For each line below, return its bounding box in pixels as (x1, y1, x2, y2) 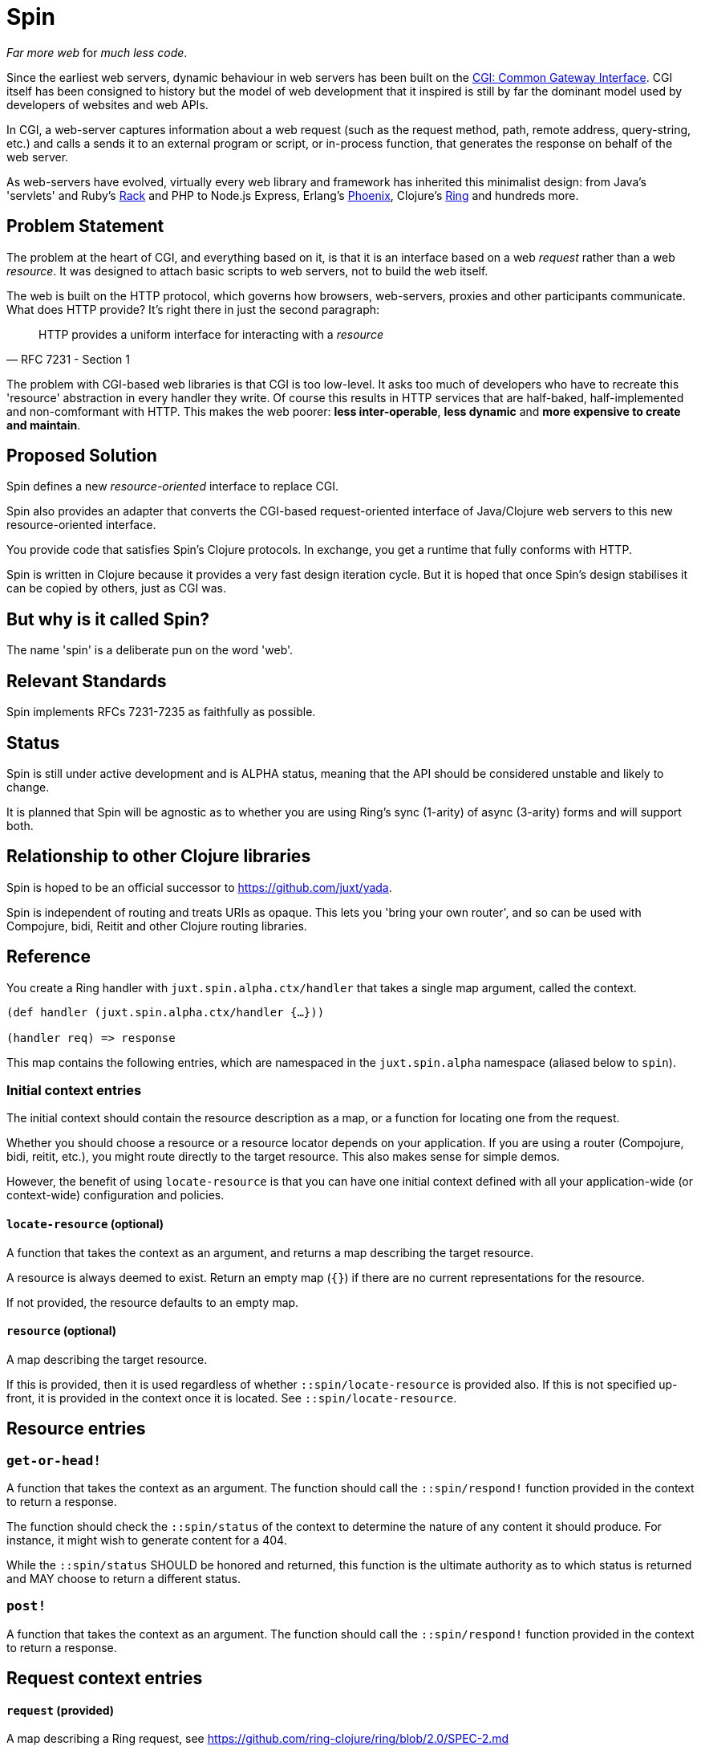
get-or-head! (6, 1452, 102, 1468)
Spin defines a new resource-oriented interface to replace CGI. (6, 479, 338, 494)
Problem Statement (6, 216, 164, 237)
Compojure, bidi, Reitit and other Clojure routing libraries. (6, 918, 307, 933)
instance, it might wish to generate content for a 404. (6, 1533, 287, 1548)
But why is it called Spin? (6, 608, 209, 629)
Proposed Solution (6, 446, 157, 466)
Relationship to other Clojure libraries (6, 846, 311, 867)
